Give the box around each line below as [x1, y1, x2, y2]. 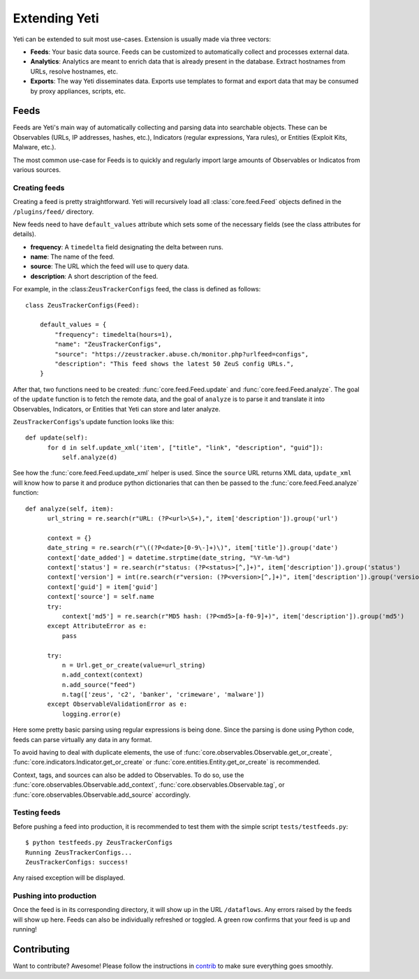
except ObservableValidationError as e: [47, 700, 188, 709]
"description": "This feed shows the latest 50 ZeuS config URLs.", [54, 360, 295, 368]
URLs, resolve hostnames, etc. [30, 67, 119, 75]
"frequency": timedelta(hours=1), [54, 331, 173, 338]
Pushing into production [13, 891, 97, 901]
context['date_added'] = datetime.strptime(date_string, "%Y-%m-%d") [47, 553, 291, 562]
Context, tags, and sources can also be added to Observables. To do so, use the [13, 771, 244, 779]
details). [13, 230, 36, 238]
